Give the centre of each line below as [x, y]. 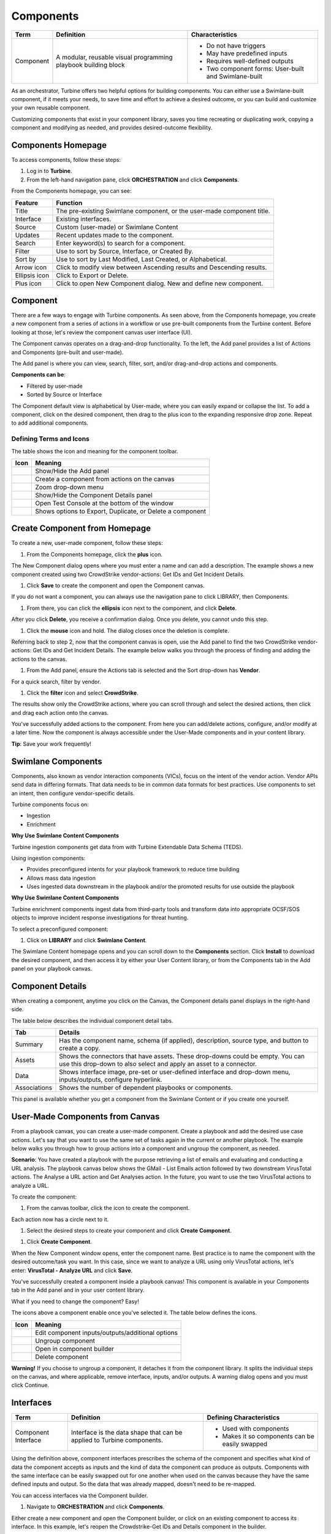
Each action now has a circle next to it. [60, 1219]
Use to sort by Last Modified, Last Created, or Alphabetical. [142, 259]
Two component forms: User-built [255, 69]
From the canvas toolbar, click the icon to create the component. [108, 1208]
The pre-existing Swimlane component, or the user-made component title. [163, 210]
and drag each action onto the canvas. [60, 712]
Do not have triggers [236, 45]
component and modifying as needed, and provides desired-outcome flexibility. [112, 128]
